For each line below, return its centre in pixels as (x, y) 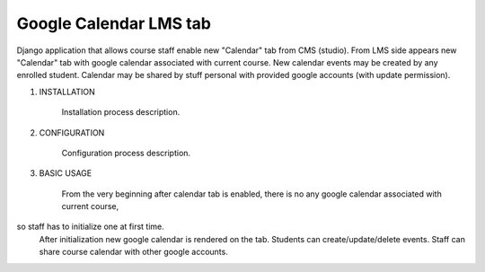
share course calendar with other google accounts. (133, 252)
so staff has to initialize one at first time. (91, 227)
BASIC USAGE (66, 173)
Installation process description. (121, 112)
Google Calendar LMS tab (114, 23)
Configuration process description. (126, 153)
